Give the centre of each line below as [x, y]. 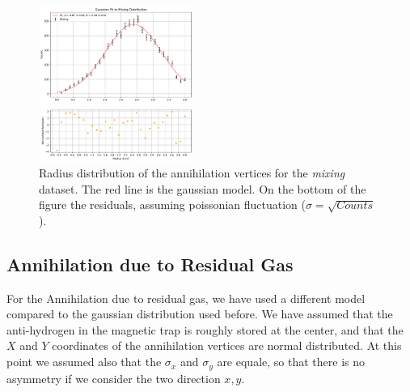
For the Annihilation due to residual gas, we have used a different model [186, 298]
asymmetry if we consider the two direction [114, 378]
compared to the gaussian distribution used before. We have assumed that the [200, 314]
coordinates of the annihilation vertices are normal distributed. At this [227, 345]
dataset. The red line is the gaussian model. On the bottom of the [203, 188]
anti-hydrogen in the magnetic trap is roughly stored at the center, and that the [205, 329]
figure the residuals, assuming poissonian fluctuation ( [172, 205]
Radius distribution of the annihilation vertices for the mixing [192, 173]
